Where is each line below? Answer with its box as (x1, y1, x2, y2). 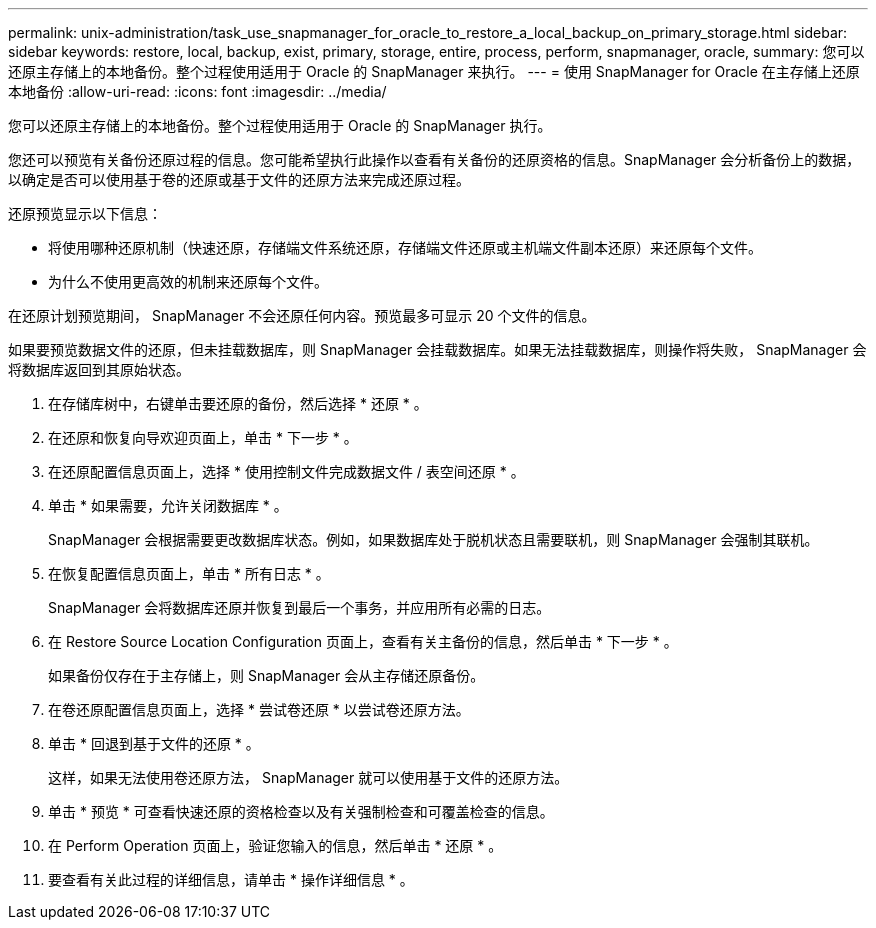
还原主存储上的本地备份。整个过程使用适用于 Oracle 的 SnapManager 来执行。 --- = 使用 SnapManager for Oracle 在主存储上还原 (8, 63, 860, 80)
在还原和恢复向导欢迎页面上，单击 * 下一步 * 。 (48, 429, 358, 446)
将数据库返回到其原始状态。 (8, 361, 190, 378)
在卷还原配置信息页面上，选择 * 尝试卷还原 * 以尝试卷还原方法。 (48, 701, 470, 718)
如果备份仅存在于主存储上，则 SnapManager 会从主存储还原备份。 (48, 667, 485, 684)
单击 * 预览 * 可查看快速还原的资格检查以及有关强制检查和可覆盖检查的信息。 (48, 803, 554, 820)
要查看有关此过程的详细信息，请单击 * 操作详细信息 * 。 (48, 871, 414, 888)
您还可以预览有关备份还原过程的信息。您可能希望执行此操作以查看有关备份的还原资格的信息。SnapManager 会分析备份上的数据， (8, 151, 861, 168)
